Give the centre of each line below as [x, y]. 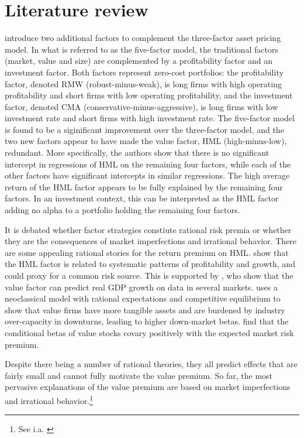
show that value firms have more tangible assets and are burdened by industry [145, 309]
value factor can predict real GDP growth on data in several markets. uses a [141, 287]
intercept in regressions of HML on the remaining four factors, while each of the [148, 164]
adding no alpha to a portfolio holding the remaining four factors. [122, 210]
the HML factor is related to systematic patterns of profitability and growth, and [150, 264]
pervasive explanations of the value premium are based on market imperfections [148, 387]
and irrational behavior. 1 [49, 399]
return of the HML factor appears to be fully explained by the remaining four [144, 187]
